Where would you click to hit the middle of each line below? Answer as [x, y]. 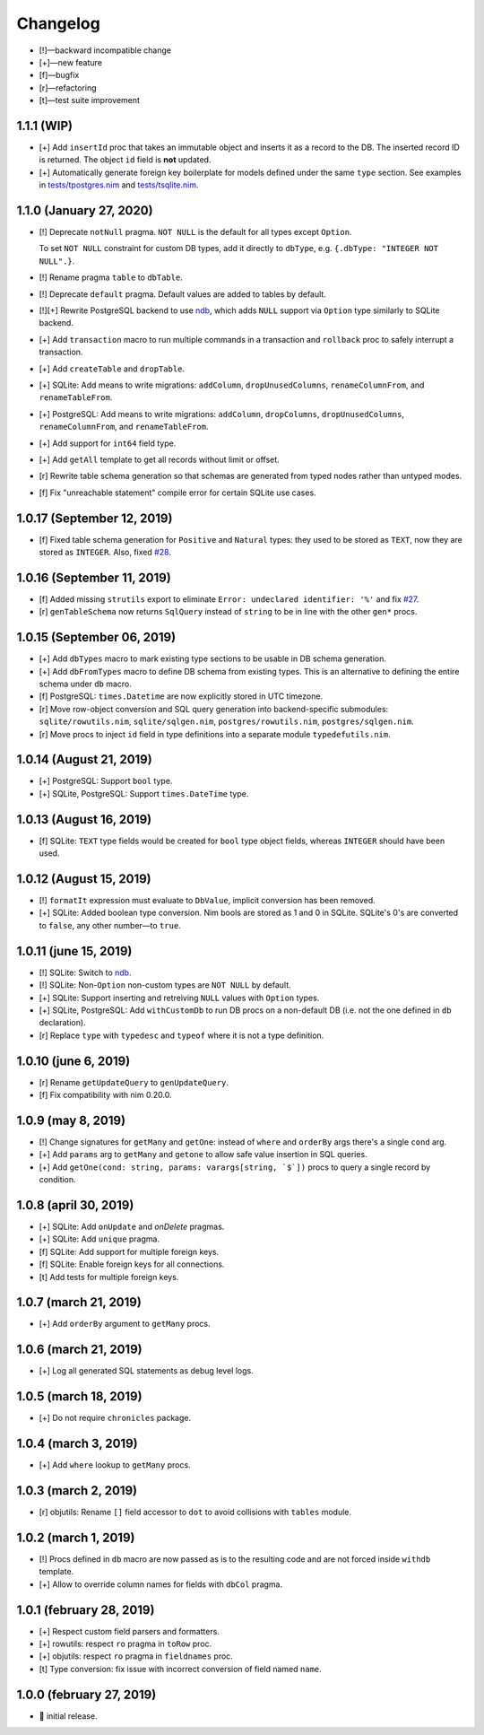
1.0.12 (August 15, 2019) [84, 879]
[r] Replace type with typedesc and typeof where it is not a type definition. [181, 1035]
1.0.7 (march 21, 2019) [79, 1302]
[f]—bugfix [59, 75]
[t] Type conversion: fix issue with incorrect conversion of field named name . [180, 1669]
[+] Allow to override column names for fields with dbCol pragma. [161, 1584]
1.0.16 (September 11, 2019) [94, 577]
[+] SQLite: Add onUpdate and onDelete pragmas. [132, 1226]
